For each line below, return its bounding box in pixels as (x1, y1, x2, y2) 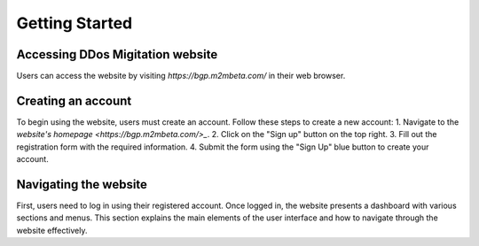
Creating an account (16, 93, 132, 108)
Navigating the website (16, 177, 148, 192)
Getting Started (16, 13, 133, 33)
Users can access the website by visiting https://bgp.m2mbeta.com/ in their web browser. (16, 71, 346, 81)
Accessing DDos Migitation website (16, 47, 218, 62)
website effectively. (16, 225, 88, 235)
